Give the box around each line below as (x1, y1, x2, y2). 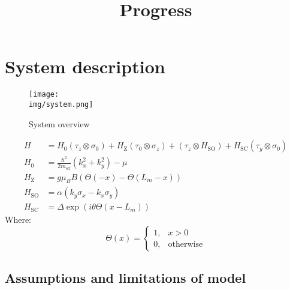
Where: (5, 213, 31, 226)
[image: (29, 90, 59, 99)
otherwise (168, 240, 203, 249)
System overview (29, 117, 90, 130)
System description (5, 54, 165, 79)
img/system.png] (29, 100, 93, 109)
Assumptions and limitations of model (5, 268, 246, 287)
